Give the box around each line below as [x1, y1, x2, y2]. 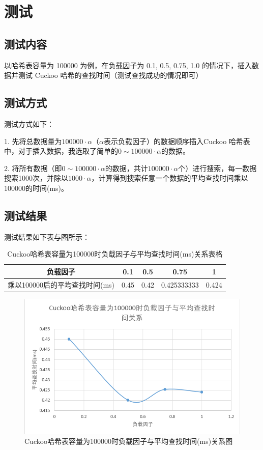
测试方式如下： [4, 118, 54, 129]
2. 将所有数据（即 [4, 162, 62, 173]
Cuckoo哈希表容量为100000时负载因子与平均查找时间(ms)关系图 [24, 436, 233, 446]
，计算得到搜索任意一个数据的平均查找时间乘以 [91, 173, 248, 183]
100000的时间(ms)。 [4, 182, 69, 193]
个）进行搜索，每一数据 [178, 162, 257, 173]
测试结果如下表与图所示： [4, 231, 90, 242]
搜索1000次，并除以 [4, 173, 68, 183]
